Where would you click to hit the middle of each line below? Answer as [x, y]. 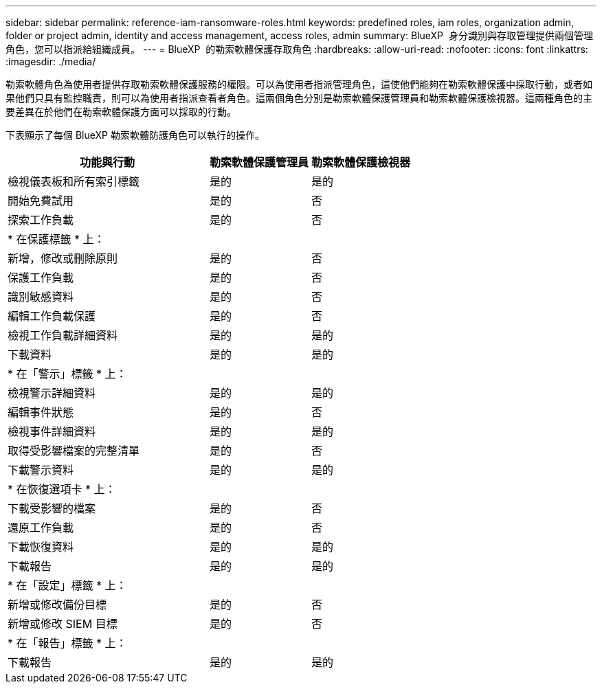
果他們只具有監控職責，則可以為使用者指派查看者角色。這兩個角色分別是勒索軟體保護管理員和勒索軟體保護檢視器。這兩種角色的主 [299, 98]
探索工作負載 [41, 220]
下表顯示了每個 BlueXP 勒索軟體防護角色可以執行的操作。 [135, 135]
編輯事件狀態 [41, 412]
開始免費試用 [41, 201]
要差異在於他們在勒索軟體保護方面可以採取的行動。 [121, 112]
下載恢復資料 [41, 547]
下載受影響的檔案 [52, 508]
